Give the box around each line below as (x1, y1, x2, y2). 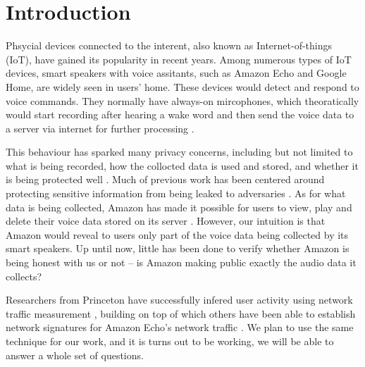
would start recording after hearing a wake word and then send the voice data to (6, 107, 354, 122)
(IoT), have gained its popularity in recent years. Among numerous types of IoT (6, 51, 352, 66)
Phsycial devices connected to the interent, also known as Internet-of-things (6, 38, 333, 53)
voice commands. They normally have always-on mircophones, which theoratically (6, 93, 359, 108)
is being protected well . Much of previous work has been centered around (6, 172, 325, 187)
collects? (6, 268, 42, 283)
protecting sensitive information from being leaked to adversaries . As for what (6, 186, 346, 201)
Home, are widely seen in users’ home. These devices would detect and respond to (6, 79, 359, 94)
